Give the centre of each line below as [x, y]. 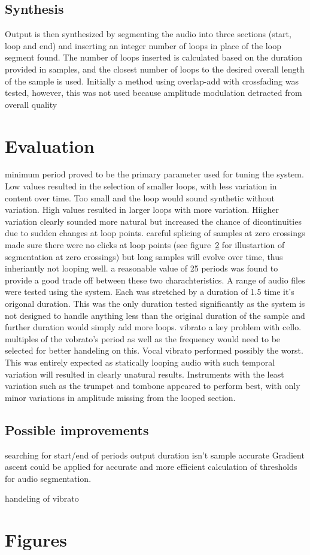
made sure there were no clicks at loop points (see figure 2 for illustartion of [145, 245]
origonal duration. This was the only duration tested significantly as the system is [155, 304]
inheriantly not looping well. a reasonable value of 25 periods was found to [142, 268]
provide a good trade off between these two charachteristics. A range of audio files [155, 280]
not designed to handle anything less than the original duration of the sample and [155, 315]
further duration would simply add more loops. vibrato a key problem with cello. [153, 327]
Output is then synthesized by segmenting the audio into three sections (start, [148, 34]
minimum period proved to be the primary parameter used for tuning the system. [154, 174]
